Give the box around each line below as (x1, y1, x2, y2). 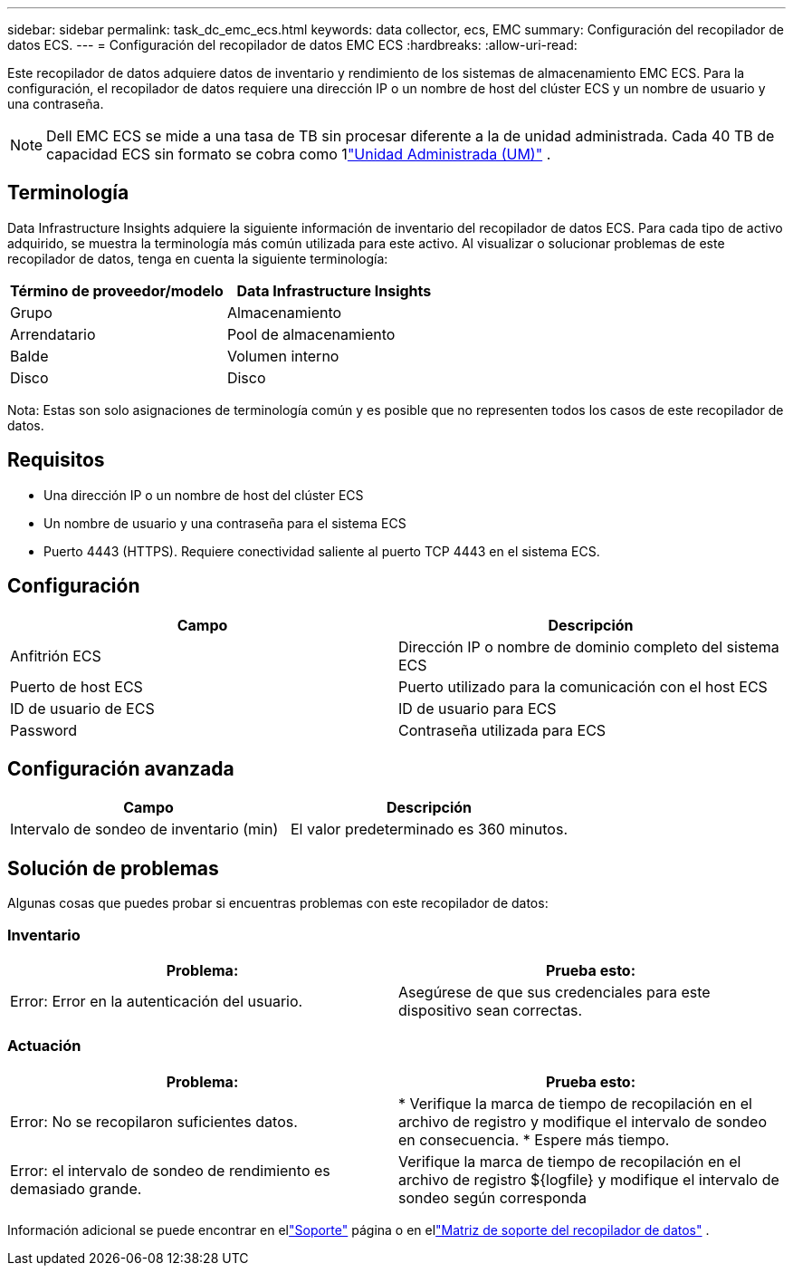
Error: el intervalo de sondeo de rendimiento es (10, 1161, 330, 1180)
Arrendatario (10, 324, 96, 343)
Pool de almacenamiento (226, 324, 396, 343)
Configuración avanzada (7, 757, 234, 780)
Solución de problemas (7, 856, 219, 880)
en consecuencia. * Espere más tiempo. (398, 1130, 670, 1149)
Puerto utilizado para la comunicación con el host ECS (398, 677, 768, 696)
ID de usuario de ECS (10, 699, 155, 718)
